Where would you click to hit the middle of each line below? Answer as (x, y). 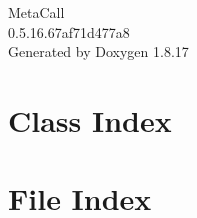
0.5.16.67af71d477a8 (69, 31)
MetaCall (36, 12)
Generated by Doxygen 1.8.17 (98, 51)
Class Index (90, 119)
